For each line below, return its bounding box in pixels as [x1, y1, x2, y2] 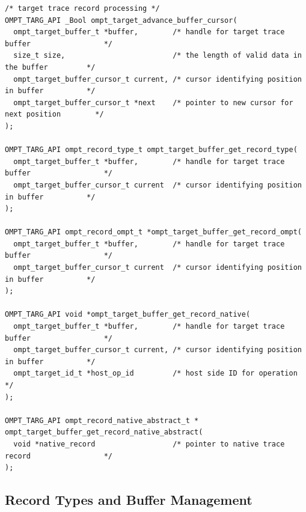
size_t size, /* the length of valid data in [13, 51, 302, 60]
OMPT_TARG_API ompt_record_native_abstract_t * [5, 416, 199, 425]
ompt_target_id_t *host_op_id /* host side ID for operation [13, 369, 298, 378]
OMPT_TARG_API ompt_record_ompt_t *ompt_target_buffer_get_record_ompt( [5, 228, 302, 237]
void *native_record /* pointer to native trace [13, 439, 285, 448]
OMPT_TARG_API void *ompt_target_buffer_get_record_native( [5, 310, 251, 319]
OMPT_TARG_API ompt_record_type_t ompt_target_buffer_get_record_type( [5, 145, 298, 154]
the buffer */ [5, 62, 96, 72]
